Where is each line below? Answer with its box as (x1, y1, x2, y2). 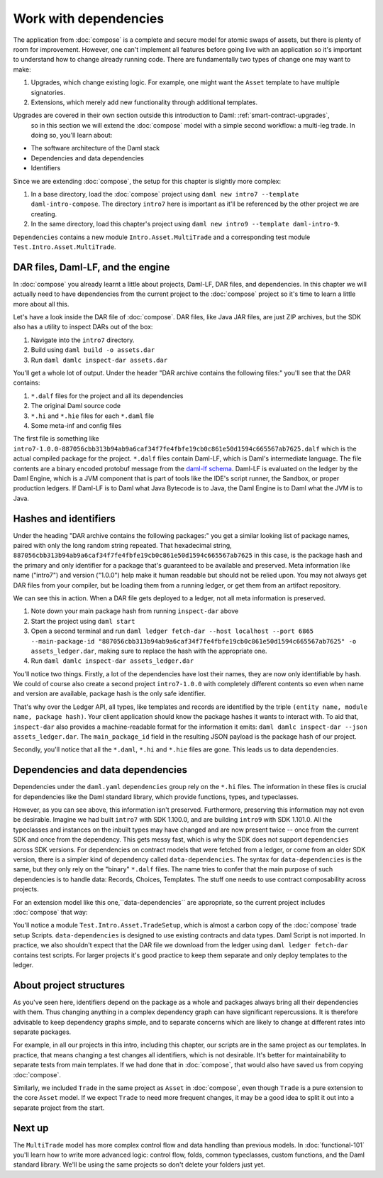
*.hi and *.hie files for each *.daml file (30, 412, 155, 420)
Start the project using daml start (30, 617, 135, 625)
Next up (13, 1122, 49, 1134)
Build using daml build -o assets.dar (30, 346, 155, 354)
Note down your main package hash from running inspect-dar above (30, 607, 239, 615)
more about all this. (13, 299, 70, 308)
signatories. (30, 88, 65, 97)
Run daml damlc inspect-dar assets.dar (30, 356, 168, 364)
